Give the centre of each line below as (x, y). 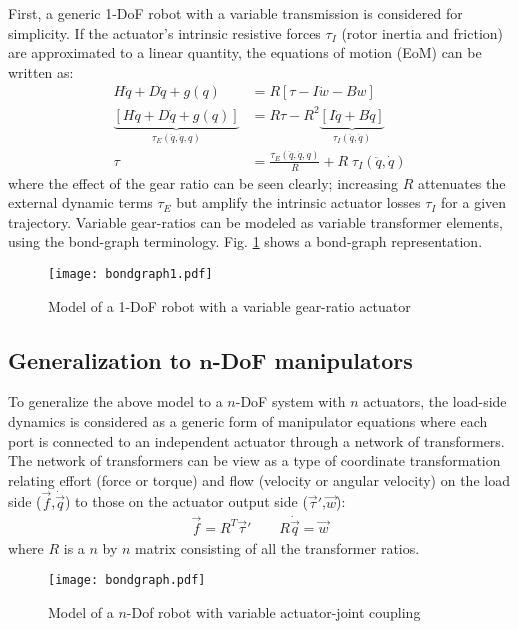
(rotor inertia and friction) (422, 32)
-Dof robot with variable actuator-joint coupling (273, 612)
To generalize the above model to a (115, 401)
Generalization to (100, 359)
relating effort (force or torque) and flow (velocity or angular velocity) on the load (259, 479)
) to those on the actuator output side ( (186, 501)
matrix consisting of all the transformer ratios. (277, 547)
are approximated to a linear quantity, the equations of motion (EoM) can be (245, 52)
